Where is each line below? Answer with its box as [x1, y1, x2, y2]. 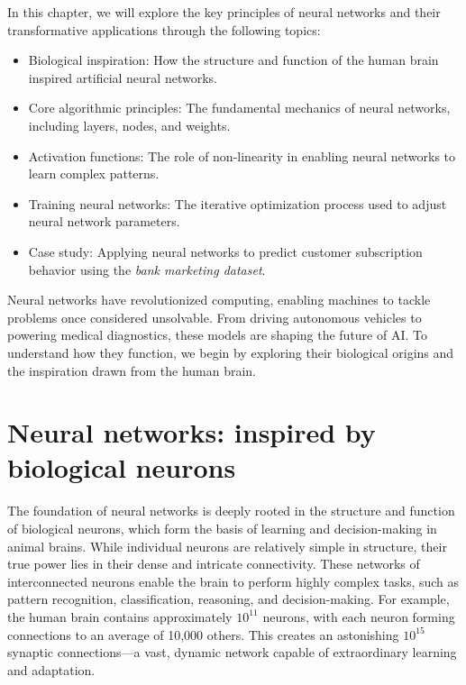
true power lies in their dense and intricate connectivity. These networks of [7, 554, 420, 573]
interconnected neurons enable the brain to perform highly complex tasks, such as [7, 571, 460, 590]
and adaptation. [7, 660, 96, 679]
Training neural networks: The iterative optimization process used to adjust [28, 194, 447, 213]
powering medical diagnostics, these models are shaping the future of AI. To [7, 325, 427, 344]
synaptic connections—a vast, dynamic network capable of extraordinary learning [7, 643, 457, 662]
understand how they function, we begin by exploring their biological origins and [7, 342, 454, 361]
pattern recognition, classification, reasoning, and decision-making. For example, [7, 589, 450, 608]
